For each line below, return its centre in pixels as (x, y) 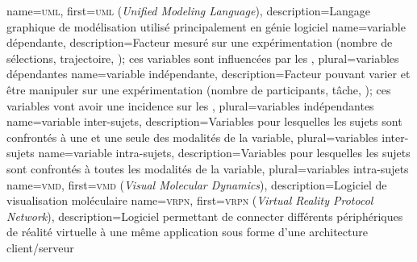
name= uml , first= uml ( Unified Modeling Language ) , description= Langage (189, 10)
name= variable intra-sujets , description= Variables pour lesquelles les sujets (224, 153)
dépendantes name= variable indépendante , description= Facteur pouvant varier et (208, 74)
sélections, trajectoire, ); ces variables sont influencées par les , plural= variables (203, 58)
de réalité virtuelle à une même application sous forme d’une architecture (187, 232)
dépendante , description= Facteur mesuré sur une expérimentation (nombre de (200, 42)
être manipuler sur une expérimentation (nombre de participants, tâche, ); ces (199, 89)
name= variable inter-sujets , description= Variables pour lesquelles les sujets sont (204, 121)
